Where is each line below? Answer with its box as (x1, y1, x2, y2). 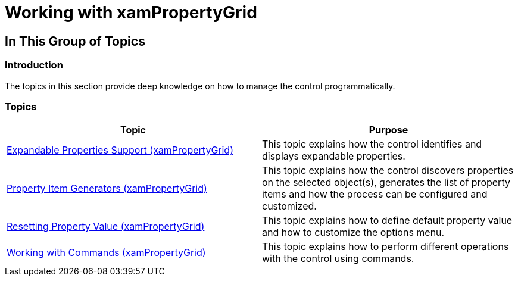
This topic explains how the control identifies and (262, 138, 482, 151)
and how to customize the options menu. (262, 226, 445, 239)
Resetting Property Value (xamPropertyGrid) (7, 220, 205, 233)
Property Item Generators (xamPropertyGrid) (7, 182, 207, 195)
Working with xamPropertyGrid (5, 2, 257, 23)
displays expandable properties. (262, 150, 405, 163)
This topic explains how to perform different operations (262, 241, 509, 253)
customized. (262, 200, 317, 213)
